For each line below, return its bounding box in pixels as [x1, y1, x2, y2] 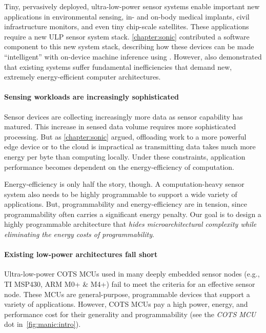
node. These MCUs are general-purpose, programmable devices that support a [4, 288, 250, 299]
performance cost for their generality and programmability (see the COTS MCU [4, 308, 256, 319]
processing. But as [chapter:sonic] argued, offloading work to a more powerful [4, 131, 247, 142]
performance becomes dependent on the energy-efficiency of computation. [4, 161, 234, 172]
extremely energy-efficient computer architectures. [4, 71, 161, 82]
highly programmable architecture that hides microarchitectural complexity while [4, 219, 257, 229]
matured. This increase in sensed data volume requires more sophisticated [4, 121, 236, 132]
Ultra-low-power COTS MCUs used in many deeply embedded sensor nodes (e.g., [4, 268, 260, 279]
